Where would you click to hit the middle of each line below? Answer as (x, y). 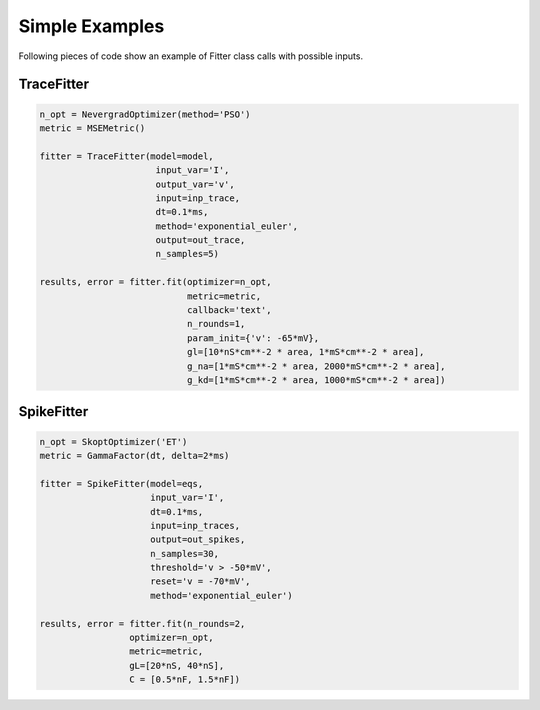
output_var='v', (195, 184)
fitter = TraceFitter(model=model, (126, 156)
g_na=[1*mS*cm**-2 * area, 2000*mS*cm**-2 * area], (316, 366)
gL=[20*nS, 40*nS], (176, 665)
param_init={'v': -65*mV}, (253, 338)
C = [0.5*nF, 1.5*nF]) (184, 679)
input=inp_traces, (195, 525)
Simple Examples (91, 26)
